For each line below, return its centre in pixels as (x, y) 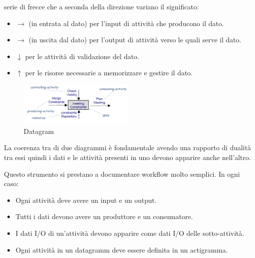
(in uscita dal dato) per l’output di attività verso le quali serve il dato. (135, 40)
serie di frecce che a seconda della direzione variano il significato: (101, 6)
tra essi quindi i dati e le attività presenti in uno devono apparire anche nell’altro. (127, 157)
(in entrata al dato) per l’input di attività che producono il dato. (126, 23)
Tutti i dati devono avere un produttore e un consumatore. (104, 216)
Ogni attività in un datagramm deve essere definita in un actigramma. (122, 249)
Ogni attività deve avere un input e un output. (86, 200)
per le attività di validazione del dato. (82, 56)
